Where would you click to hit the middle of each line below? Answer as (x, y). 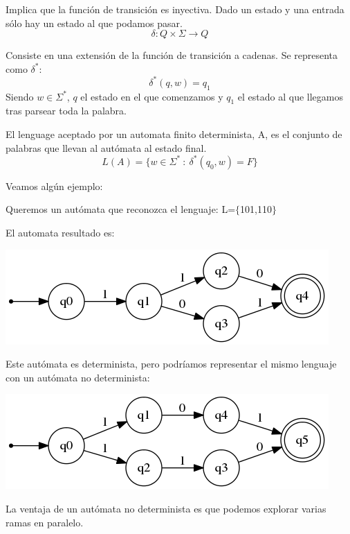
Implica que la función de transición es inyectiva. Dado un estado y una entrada (175, 9)
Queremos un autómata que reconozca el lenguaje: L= (121, 209)
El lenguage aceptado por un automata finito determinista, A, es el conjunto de (174, 134)
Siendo (20, 96)
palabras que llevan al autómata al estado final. (106, 147)
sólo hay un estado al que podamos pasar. (94, 23)
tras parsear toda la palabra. (66, 111)
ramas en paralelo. (45, 522)
